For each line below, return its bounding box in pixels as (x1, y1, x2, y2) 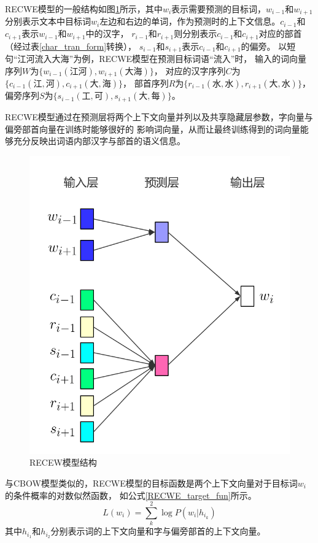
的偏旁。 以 (241, 39, 287, 52)
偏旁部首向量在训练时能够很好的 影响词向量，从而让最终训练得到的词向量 (5, 122, 300, 135)
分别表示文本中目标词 (5, 15, 91, 28)
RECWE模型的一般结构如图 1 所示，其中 (5, 2, 163, 15)
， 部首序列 (123, 77, 169, 89)
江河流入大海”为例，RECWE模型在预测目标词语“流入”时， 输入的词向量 (17, 52, 306, 64)
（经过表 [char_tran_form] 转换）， (5, 39, 137, 52)
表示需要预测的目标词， (171, 2, 266, 15)
